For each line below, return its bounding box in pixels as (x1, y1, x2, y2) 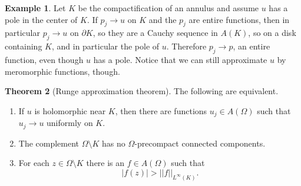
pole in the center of (5, 13, 78, 25)
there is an (86, 157, 125, 169)
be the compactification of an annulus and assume (78, 2, 259, 14)
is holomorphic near (34, 104, 106, 117)
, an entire (233, 40, 270, 52)
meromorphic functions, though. (5, 65, 120, 77)
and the (148, 13, 177, 25)
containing (5, 40, 42, 52)
